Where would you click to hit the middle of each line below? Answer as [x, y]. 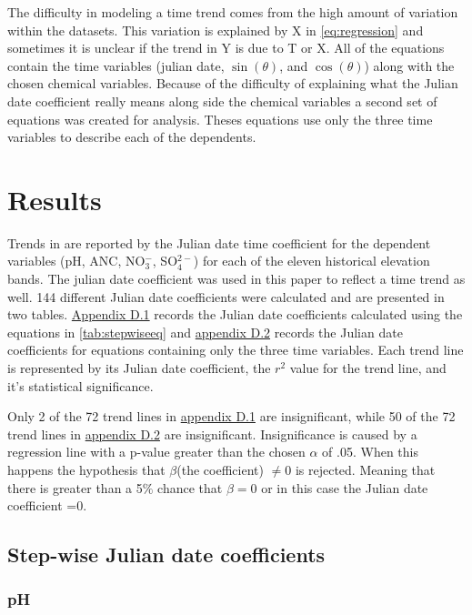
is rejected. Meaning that [365, 469]
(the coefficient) [220, 469]
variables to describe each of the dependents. [132, 137]
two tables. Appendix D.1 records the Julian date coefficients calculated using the [235, 314]
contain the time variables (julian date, [116, 65]
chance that [190, 487]
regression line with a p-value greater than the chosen [156, 452]
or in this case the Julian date [345, 487]
